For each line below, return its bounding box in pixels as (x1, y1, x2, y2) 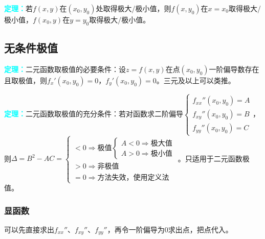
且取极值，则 (4, 75, 47, 85)
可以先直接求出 (4, 224, 54, 234)
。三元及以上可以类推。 (156, 75, 235, 85)
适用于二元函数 (192, 153, 242, 163)
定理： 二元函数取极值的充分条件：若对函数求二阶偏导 (4, 108, 183, 119)
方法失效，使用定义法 (97, 174, 169, 181)
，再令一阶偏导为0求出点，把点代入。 (107, 224, 233, 234)
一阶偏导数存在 (209, 64, 259, 74)
